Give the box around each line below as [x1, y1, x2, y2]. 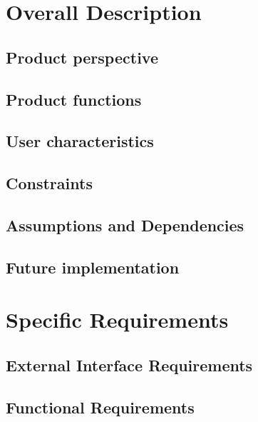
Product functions [6, 88, 142, 110]
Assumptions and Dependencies [6, 213, 244, 236]
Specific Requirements [6, 305, 229, 334]
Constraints [6, 172, 93, 194]
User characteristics [6, 130, 154, 152]
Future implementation [6, 256, 180, 278]
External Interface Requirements [6, 353, 253, 376]
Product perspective [6, 46, 158, 68]
